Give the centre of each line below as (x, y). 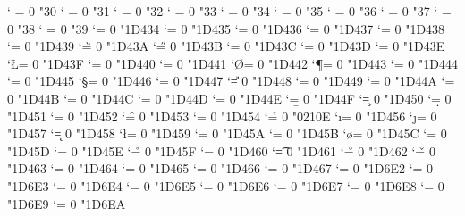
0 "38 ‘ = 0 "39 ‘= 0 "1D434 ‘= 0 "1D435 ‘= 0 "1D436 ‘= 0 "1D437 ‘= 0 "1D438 (226, 28)
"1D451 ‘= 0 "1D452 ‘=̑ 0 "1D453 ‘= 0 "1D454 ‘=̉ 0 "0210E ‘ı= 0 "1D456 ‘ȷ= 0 (222, 116)
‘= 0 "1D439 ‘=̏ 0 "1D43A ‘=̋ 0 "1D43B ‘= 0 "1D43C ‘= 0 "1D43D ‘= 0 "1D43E (226, 46)
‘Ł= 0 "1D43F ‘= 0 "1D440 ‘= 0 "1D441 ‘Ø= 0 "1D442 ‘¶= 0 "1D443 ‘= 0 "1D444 (232, 63)
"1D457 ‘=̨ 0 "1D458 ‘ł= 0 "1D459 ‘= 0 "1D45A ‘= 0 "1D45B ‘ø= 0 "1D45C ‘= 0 (227, 133)
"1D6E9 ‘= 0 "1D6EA (67, 203)
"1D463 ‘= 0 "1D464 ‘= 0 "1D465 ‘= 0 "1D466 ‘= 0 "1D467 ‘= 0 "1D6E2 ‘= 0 (220, 168)
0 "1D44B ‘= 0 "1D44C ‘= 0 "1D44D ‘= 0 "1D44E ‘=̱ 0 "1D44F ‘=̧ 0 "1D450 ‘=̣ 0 (229, 98)
